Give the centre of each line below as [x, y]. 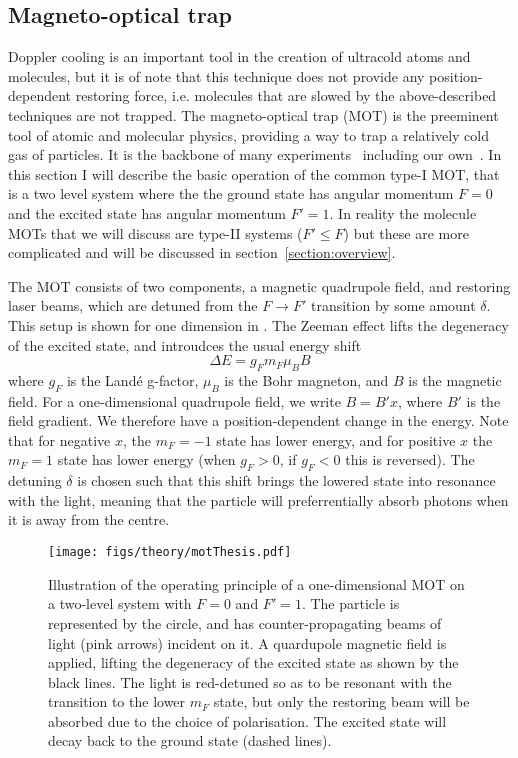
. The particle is [350, 603]
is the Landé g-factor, [132, 379]
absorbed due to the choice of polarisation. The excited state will [247, 720]
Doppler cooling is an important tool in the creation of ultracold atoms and [239, 56]
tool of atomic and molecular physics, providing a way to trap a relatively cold [248, 134]
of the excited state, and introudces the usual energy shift [185, 344]
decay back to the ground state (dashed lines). [190, 740]
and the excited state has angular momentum [147, 212]
